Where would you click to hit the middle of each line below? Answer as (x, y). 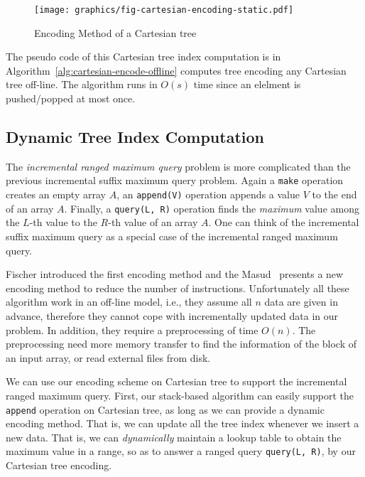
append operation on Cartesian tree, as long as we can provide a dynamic (165, 409)
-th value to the (63, 222)
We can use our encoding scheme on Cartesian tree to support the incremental (176, 381)
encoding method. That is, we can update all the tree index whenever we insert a (182, 423)
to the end (334, 194)
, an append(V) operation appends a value (208, 194)
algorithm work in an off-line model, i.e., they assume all (129, 302)
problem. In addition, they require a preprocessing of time (132, 329)
